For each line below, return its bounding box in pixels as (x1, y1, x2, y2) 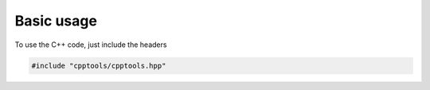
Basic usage (14, 12, 97, 29)
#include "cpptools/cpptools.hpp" (31, 61, 166, 70)
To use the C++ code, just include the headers (14, 40, 167, 49)
